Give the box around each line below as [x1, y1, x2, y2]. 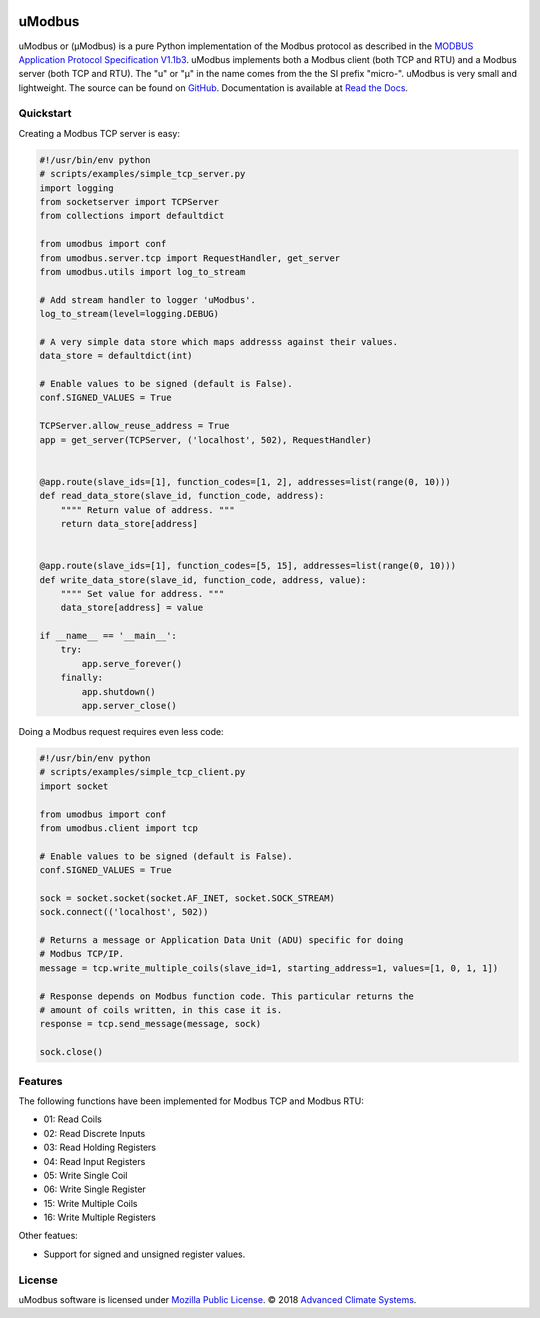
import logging [39, 182, 114, 194]
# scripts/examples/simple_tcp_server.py [39, 168, 246, 180]
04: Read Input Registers [43, 1155, 146, 1167]
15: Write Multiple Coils [43, 1197, 138, 1209]
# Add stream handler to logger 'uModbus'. [39, 294, 257, 305]
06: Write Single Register [43, 1183, 147, 1195]
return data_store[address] [60, 518, 199, 529]
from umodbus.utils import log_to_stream [39, 266, 246, 277]
